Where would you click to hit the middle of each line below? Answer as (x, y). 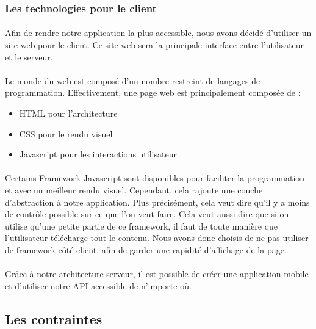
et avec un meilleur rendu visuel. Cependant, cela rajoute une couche (134, 190)
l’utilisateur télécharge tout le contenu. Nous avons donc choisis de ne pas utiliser (157, 238)
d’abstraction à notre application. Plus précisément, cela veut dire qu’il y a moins (157, 202)
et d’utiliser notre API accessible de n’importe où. (98, 285)
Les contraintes (54, 318)
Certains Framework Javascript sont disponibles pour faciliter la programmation (155, 178)
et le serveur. (29, 56)
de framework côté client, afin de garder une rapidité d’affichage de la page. (146, 249)
